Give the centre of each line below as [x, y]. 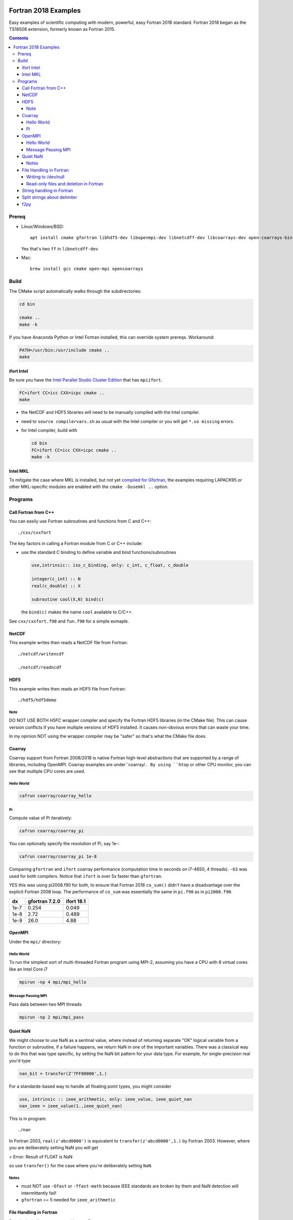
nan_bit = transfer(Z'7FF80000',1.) [63, 1073]
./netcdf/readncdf [40, 668]
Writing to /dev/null [45, 177]
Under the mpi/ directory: [35, 941]
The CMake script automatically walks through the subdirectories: [75, 291]
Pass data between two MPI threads [45, 1004]
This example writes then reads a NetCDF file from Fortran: [68, 643]
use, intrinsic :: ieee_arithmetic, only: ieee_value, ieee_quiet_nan [106, 1099]
